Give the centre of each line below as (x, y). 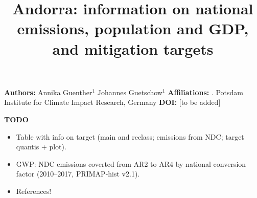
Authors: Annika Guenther (48, 92)
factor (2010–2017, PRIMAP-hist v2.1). (78, 174)
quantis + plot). (41, 147)
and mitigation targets (133, 48)
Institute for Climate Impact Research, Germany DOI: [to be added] (112, 102)
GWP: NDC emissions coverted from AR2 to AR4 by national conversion (131, 163)
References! (34, 191)
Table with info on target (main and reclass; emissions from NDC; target (130, 136)
